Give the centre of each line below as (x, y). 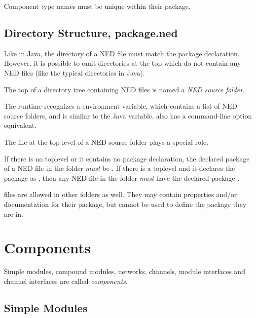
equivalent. (20, 125)
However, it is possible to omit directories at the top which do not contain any (123, 63)
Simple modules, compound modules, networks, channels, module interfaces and (125, 271)
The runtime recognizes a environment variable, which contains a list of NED (121, 106)
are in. (14, 214)
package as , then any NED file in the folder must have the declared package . (122, 178)
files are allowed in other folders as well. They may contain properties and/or (121, 194)
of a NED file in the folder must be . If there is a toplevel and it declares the (120, 168)
